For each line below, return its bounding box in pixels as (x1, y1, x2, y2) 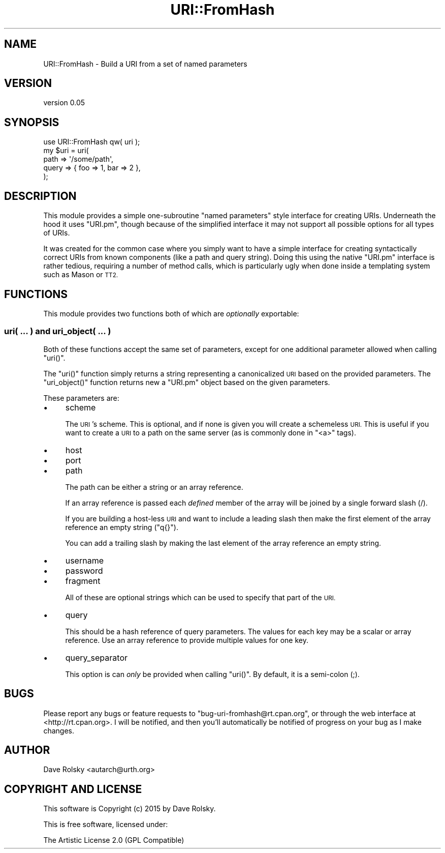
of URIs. (43, 228, 70, 238)
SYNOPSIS (4, 115, 59, 129)
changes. (43, 726, 74, 735)
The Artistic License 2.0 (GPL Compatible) (43, 836, 184, 845)
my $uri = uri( (43, 146, 89, 155)
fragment (65, 575, 101, 586)
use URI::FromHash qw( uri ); (43, 137, 140, 146)
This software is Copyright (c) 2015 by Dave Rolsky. (43, 804, 216, 813)
